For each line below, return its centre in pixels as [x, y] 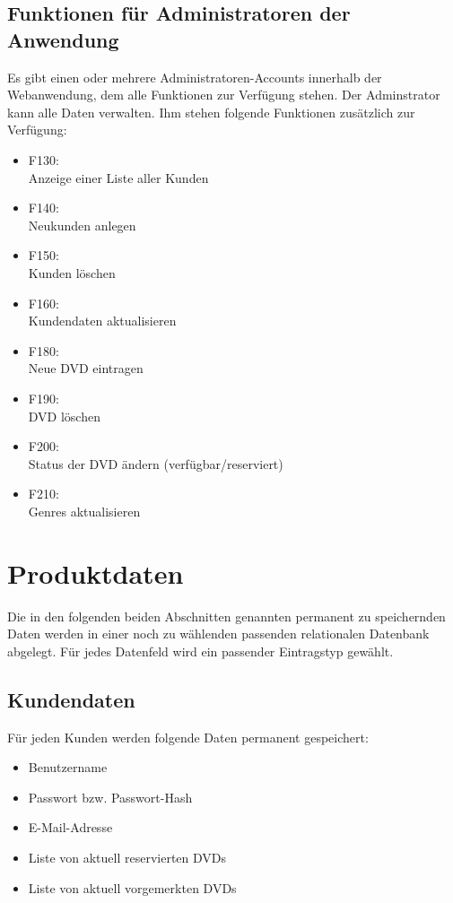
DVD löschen [64, 416]
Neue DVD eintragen [86, 368]
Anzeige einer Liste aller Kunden [118, 177]
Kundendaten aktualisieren [102, 321]
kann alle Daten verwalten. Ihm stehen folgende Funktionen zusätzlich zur [211, 112]
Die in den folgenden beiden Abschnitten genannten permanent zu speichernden [226, 616]
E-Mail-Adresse [70, 827]
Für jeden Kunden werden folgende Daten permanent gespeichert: [188, 737]
